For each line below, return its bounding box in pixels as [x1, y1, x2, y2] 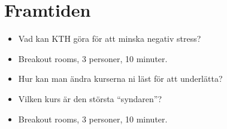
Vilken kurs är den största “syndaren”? [18, 92, 162, 105]
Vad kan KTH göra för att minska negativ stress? [18, 32, 201, 45]
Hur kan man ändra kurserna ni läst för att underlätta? [18, 72, 223, 85]
